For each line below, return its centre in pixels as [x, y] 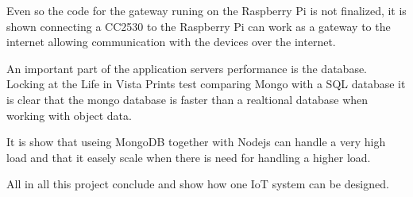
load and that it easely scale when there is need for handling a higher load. [189, 157]
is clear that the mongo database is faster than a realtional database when [187, 99]
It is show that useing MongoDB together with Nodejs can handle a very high [196, 142]
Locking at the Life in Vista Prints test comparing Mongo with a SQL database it [206, 84]
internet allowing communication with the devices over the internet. [171, 42]
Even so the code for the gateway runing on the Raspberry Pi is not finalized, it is [206, 10]
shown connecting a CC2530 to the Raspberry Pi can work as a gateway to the [199, 26]
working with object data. [69, 115]
